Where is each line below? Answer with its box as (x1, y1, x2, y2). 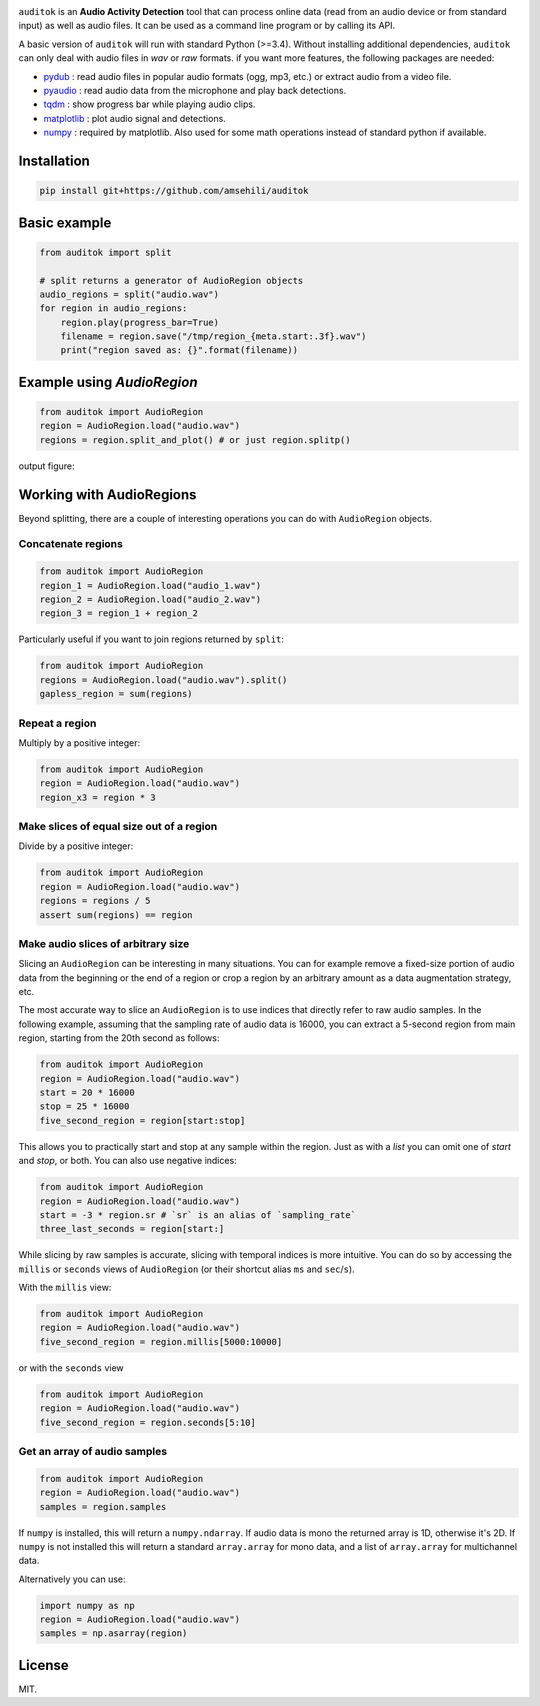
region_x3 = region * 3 (39, 791, 157, 803)
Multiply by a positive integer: (18, 736, 140, 749)
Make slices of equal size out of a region (18, 820, 218, 834)
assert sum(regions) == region (39, 909, 194, 920)
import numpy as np (39, 1600, 135, 1611)
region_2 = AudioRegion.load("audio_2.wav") (39, 594, 262, 605)
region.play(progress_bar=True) (60, 316, 220, 328)
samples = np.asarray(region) (39, 1628, 188, 1639)
